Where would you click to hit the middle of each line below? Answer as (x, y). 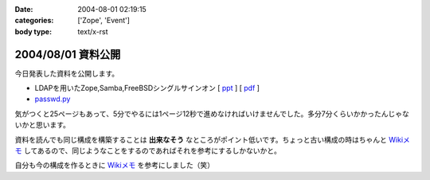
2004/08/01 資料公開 (68, 55)
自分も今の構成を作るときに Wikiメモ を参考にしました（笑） (115, 165)
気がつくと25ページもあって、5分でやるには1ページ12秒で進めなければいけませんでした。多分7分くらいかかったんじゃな (212, 113)
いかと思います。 (43, 125)
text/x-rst (93, 31)
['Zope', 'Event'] (104, 21)
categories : (34, 21)
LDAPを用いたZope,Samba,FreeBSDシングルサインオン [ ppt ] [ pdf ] (147, 88)
